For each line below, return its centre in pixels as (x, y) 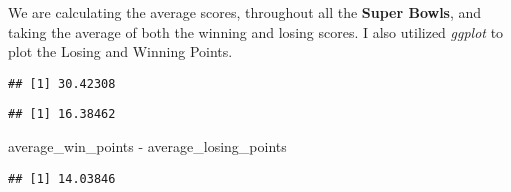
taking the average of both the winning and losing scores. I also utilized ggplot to (256, 31)
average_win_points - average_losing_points (147, 146)
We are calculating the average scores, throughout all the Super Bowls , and (245, 12)
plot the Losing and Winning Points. (120, 51)
